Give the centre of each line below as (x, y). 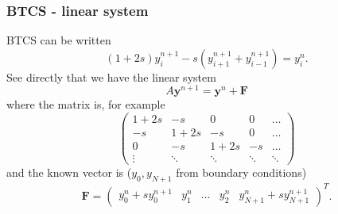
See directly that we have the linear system (111, 76)
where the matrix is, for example (86, 104)
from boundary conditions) (241, 172)
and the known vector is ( (69, 172)
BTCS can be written (59, 40)
